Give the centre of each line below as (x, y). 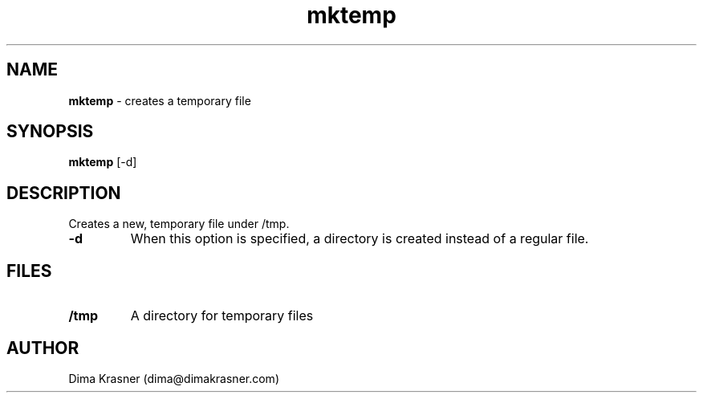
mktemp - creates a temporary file (160, 100)
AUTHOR (43, 348)
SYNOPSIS (50, 132)
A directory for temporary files (222, 316)
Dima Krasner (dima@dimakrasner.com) (174, 378)
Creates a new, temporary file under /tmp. (179, 224)
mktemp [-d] (103, 162)
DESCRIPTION (64, 193)
